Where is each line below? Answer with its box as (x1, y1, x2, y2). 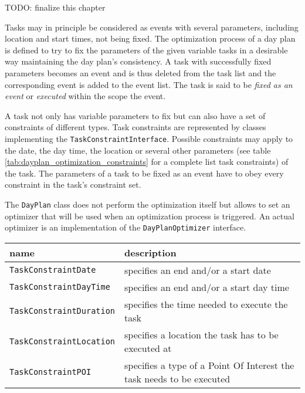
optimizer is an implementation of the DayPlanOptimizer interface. (5, 221, 246, 233)
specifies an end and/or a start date (124, 263, 271, 277)
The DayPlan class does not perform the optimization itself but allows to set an (5, 198, 290, 210)
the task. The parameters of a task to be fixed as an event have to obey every (5, 167, 284, 179)
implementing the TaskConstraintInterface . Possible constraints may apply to (5, 132, 293, 144)
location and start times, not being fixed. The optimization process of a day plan (5, 32, 296, 45)
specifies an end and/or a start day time (124, 280, 289, 294)
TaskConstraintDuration (9, 306, 116, 316)
